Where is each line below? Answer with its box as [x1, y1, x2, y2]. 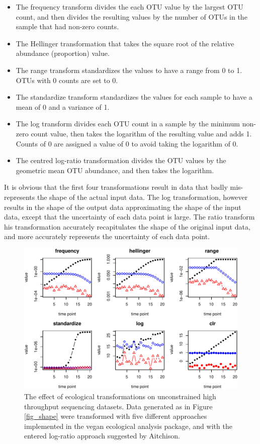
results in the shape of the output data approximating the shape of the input [4, 201, 241, 212]
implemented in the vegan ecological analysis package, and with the [24, 420, 232, 431]
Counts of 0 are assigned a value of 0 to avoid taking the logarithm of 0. [16, 138, 238, 149]
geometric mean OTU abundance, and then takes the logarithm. [16, 165, 214, 175]
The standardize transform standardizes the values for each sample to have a [16, 92, 252, 102]
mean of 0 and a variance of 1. [16, 101, 110, 112]
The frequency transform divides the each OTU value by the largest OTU [16, 2, 243, 12]
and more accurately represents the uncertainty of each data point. [4, 231, 210, 242]
